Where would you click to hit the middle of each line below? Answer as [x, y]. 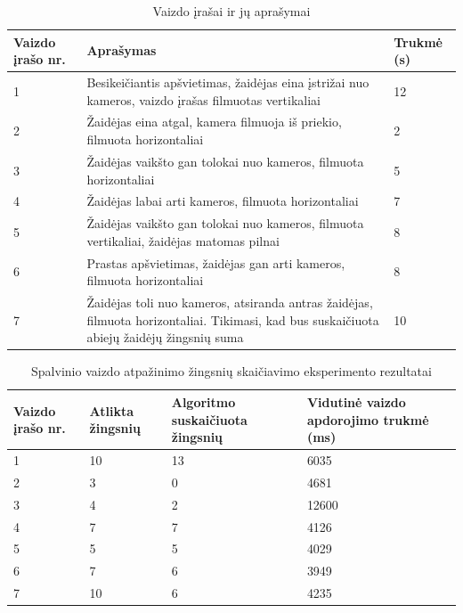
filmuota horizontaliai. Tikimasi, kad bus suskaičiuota [233, 319]
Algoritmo [203, 401]
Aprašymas [122, 50]
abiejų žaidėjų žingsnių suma [165, 337]
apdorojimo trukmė [368, 419]
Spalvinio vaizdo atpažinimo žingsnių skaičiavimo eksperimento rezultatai [231, 371]
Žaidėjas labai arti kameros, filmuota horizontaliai [223, 201]
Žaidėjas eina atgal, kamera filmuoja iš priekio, [214, 122]
